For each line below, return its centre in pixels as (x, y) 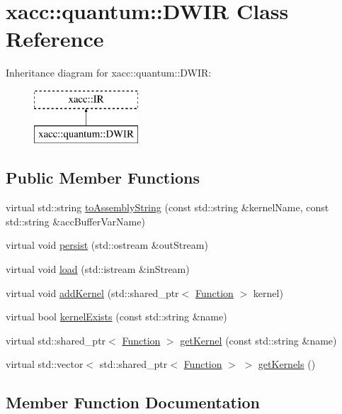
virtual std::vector (45, 364)
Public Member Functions (103, 178)
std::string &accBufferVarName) (75, 221)
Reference (55, 39)
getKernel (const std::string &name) (258, 340)
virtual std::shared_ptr (56, 340)
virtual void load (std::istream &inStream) (98, 269)
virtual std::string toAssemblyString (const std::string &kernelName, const (167, 207)
